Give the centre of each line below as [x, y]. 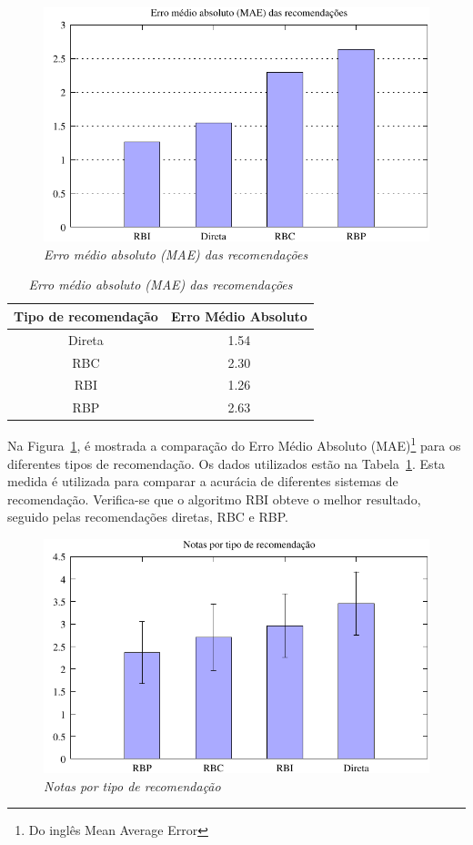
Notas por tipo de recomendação [132, 785]
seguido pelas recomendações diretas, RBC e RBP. [148, 517]
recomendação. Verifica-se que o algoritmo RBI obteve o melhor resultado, [214, 499]
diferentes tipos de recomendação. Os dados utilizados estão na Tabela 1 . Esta [226, 463]
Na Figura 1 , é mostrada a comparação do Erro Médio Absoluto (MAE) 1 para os [234, 444]
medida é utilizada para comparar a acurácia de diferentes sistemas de [203, 481]
